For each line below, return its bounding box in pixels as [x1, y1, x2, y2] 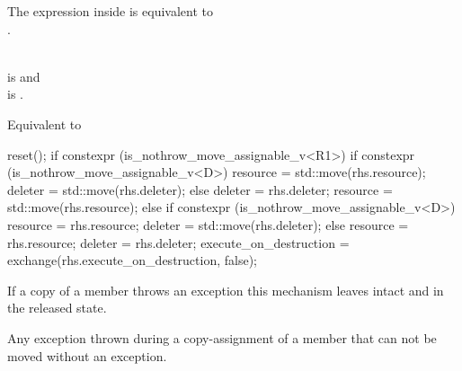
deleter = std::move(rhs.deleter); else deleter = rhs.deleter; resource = [7, 180, 393, 199]
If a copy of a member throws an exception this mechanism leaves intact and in [7, 280, 444, 299]
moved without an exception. [7, 346, 167, 365]
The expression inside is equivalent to [7, 2, 213, 20]
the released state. [7, 298, 107, 317]
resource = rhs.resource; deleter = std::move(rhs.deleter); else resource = [7, 215, 409, 234]
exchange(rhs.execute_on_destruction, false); [7, 251, 257, 269]
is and [7, 66, 40, 85]
